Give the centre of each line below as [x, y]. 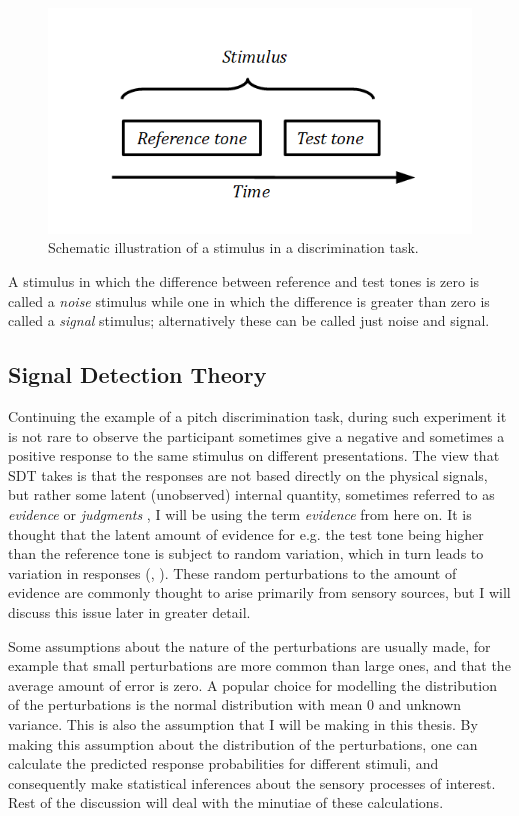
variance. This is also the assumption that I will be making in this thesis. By [243, 723]
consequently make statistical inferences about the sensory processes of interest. [252, 782]
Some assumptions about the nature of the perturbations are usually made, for [249, 645]
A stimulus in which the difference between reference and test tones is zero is [244, 281]
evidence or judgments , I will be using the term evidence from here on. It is [240, 513]
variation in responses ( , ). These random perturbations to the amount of [232, 572]
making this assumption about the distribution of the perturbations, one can [243, 743]
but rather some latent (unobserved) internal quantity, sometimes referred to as [251, 494]
